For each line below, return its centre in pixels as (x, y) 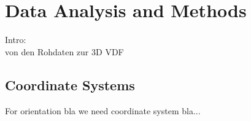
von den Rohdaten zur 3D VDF (64, 51)
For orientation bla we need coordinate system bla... (103, 110)
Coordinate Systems (70, 84)
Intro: (16, 40)
